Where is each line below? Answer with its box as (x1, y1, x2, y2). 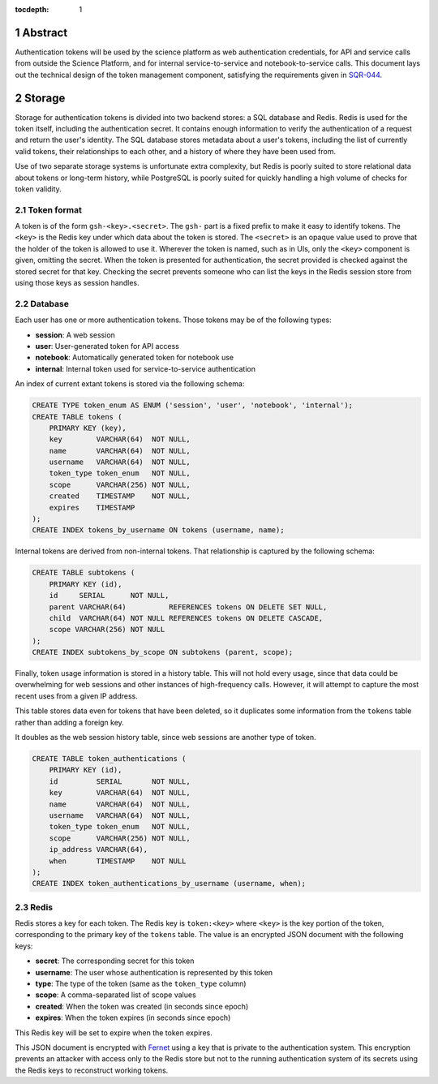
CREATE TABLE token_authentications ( (32, 755, 187, 764)
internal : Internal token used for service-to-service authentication (35, 363, 255, 373)
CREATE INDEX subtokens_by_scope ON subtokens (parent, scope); (32, 647, 294, 657)
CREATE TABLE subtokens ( (32, 568, 135, 578)
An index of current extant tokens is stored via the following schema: (15, 379, 245, 389)
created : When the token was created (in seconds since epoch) (35, 1001, 249, 1011)
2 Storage (15, 91, 66, 105)
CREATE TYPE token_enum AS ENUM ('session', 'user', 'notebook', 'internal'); (32, 401, 353, 410)
